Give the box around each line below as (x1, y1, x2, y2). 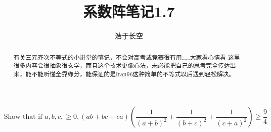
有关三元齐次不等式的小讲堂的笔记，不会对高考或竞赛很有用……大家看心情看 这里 (13, 53, 240, 61)
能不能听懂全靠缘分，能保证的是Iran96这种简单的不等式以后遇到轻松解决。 (25, 69, 235, 78)
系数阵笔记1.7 (83, 1, 175, 22)
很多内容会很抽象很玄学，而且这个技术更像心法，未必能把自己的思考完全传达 (13, 61, 230, 70)
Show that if (4, 113, 42, 121)
